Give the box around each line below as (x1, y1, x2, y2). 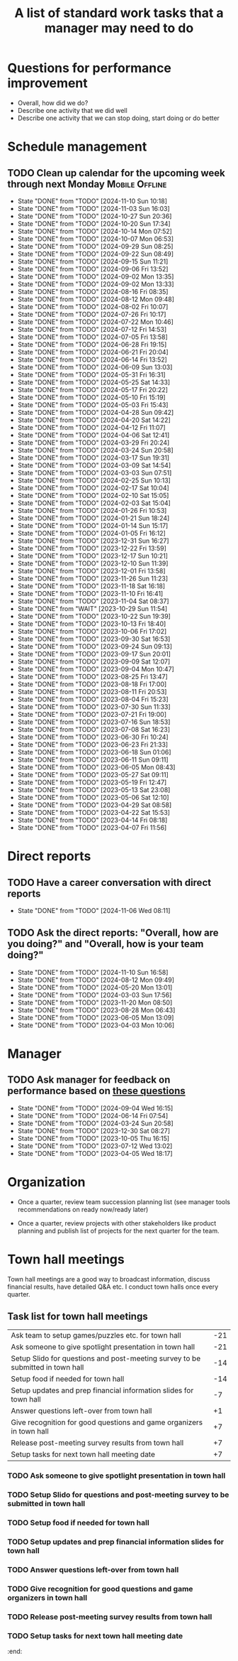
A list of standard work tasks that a (13, 5, 225, 21)
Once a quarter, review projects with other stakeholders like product (17, 1218, 217, 1227)
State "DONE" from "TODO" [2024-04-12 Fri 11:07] (17, 423, 166, 431)
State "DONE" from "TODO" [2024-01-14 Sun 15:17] (17, 521, 169, 530)
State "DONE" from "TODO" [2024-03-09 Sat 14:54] (17, 460, 171, 470)
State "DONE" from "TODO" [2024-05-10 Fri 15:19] (17, 393, 166, 401)
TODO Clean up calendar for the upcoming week (7, 167, 225, 179)
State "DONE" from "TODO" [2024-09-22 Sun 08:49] (17, 249, 174, 258)
